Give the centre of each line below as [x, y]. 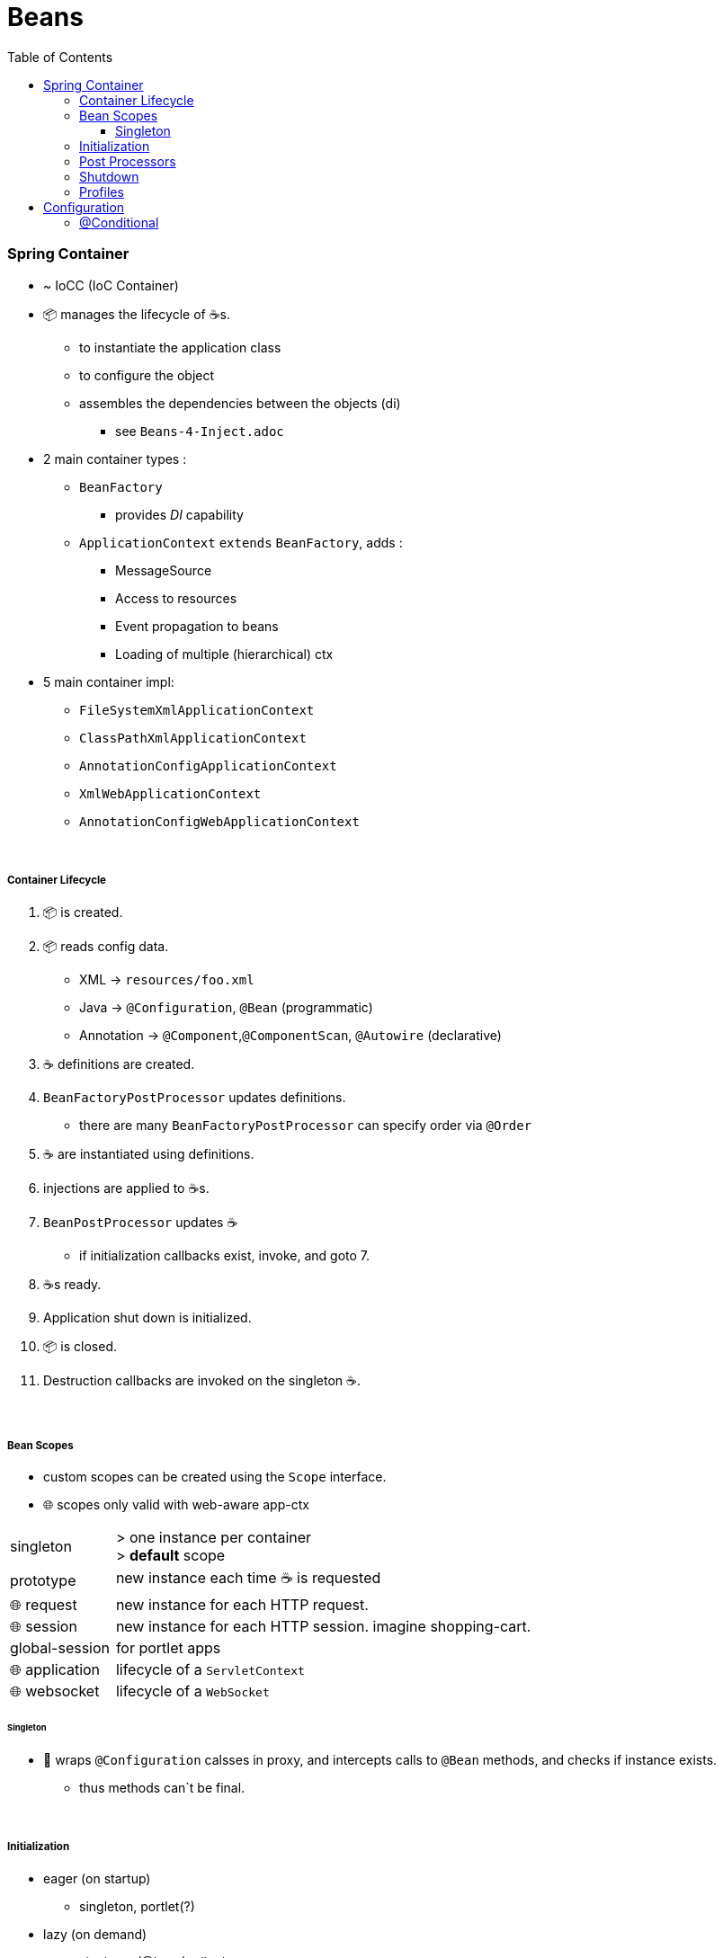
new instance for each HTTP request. [242, 1605]
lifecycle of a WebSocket [192, 1691]
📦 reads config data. [106, 947]
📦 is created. [83, 912]
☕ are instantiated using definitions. [149, 1154]
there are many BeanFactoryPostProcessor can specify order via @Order [306, 1126]
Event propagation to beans [197, 626]
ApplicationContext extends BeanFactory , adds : [241, 542]
